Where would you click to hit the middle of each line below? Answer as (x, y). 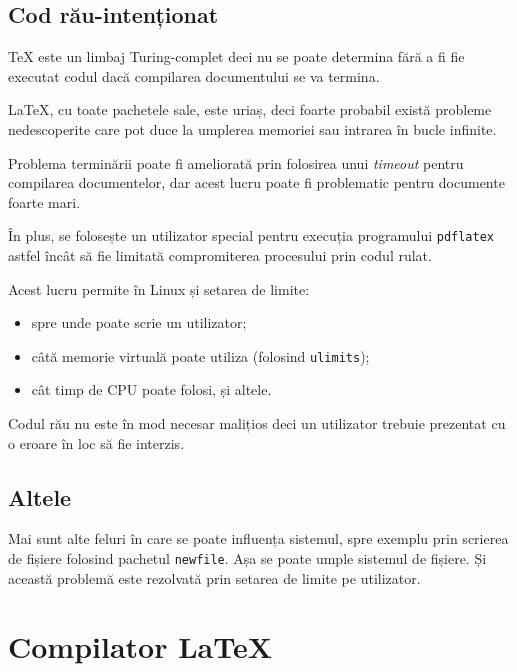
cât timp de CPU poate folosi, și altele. (151, 389)
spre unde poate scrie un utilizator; (139, 322)
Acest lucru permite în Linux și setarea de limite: (159, 288)
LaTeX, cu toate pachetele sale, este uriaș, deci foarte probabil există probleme (250, 109)
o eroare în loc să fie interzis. (96, 442)
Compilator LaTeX (140, 646)
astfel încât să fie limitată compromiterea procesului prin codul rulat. (220, 255)
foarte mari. (44, 201)
